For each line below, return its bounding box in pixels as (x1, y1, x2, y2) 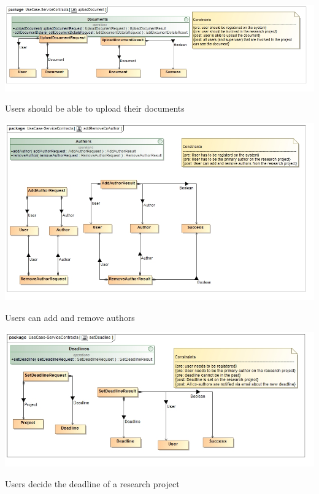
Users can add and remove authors (5, 311, 135, 323)
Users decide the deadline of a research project (5, 477, 180, 490)
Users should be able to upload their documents (5, 102, 185, 115)
